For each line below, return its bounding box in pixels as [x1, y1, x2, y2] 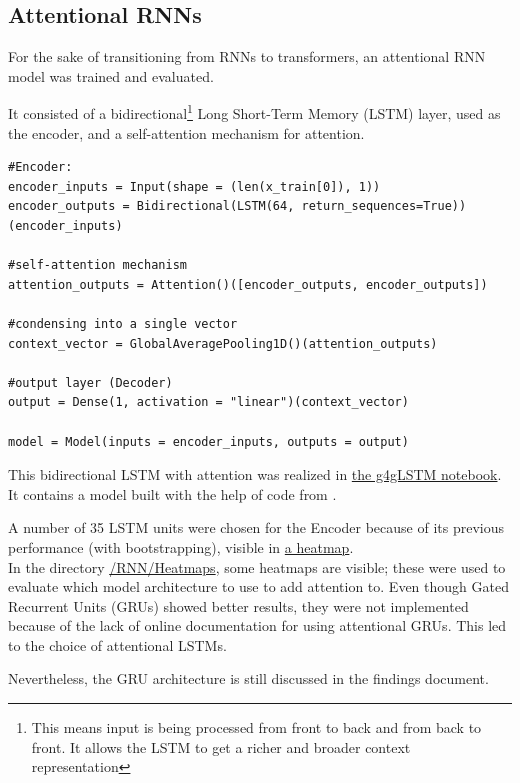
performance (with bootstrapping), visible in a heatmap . [8, 536, 354, 557]
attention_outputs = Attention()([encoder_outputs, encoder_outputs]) [8, 277, 488, 292]
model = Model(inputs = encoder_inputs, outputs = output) [8, 434, 409, 449]
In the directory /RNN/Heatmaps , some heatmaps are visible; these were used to [8, 556, 506, 577]
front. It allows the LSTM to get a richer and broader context [31, 736, 411, 757]
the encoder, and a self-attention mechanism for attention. [8, 122, 365, 143]
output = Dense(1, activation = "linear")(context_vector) [8, 395, 409, 410]
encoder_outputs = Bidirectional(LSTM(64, [8, 199, 295, 214]
